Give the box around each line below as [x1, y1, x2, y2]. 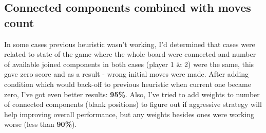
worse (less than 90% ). [4, 119, 77, 129]
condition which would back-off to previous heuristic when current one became [4, 78, 251, 89]
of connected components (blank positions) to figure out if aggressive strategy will [4, 99, 262, 109]
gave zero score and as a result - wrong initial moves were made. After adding [4, 69, 249, 79]
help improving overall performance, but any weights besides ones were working [4, 108, 255, 119]
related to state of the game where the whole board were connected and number [4, 49, 256, 59]
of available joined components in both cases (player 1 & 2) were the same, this [4, 58, 254, 69]
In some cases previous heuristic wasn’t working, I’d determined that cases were [4, 38, 255, 49]
